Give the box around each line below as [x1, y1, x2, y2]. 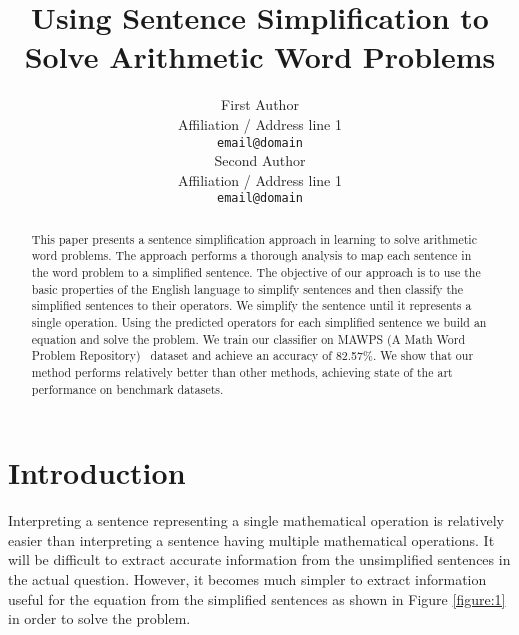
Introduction [8, 452, 186, 493]
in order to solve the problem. [8, 608, 191, 629]
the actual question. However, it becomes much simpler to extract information [8, 569, 487, 590]
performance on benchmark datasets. [31, 380, 224, 397]
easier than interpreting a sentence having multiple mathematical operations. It [8, 529, 495, 550]
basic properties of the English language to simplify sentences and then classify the [31, 280, 463, 297]
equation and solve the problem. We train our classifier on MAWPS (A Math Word [31, 330, 466, 347]
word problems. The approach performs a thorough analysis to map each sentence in [31, 247, 472, 264]
